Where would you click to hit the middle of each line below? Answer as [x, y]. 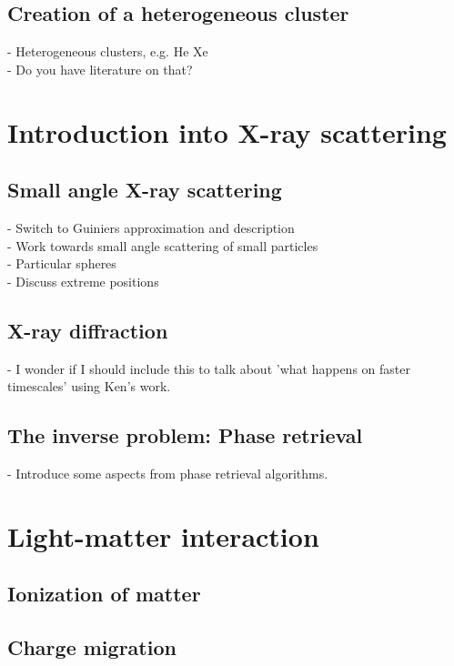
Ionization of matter [104, 594]
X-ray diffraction [88, 330]
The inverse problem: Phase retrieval [185, 435]
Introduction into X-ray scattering [227, 131]
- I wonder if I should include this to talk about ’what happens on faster [209, 368]
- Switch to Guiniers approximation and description [151, 227]
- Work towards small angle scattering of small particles [163, 245]
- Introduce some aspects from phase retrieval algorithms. [168, 473]
